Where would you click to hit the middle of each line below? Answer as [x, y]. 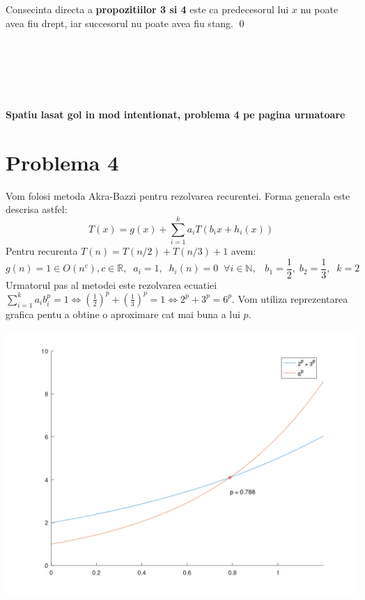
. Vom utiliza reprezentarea [290, 298]
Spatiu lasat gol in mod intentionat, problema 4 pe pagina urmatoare [176, 115]
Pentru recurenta [42, 251]
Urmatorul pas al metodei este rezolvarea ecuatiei [111, 284]
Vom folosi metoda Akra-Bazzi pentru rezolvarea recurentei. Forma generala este [178, 195]
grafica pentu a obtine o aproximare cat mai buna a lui [123, 314]
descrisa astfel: [37, 209]
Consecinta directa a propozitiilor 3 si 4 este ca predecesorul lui [147, 9]
